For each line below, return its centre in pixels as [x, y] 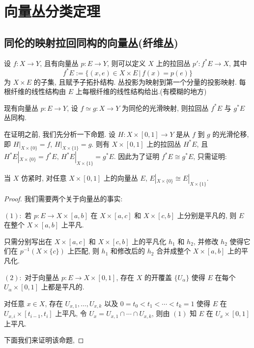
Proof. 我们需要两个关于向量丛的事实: [63, 199]
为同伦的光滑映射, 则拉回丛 [165, 108]
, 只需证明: [210, 156]
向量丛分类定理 [52, 11]
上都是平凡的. [63, 287]
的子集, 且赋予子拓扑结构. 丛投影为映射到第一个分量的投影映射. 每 [140, 81]
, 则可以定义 [126, 63]
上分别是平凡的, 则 [207, 215]
